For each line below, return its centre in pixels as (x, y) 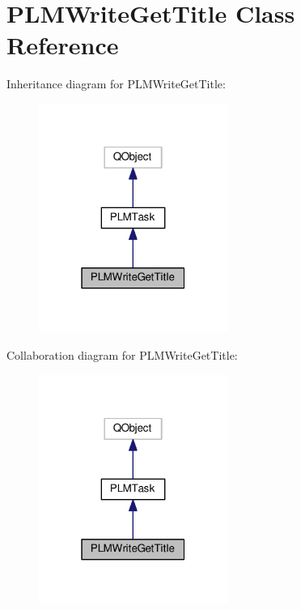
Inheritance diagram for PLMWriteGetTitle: (116, 84)
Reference (63, 45)
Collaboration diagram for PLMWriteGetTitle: (122, 355)
